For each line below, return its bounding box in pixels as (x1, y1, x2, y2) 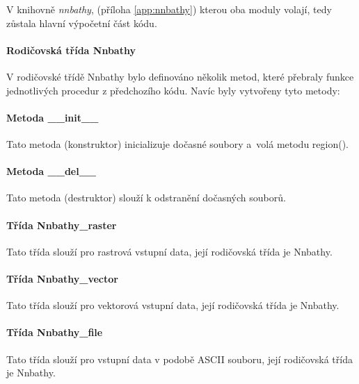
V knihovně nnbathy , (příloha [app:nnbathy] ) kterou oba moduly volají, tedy (6, 2, 332, 16)
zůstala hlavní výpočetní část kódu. (6, 15, 157, 30)
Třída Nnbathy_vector (6, 271, 118, 285)
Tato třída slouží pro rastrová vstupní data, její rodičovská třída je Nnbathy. (6, 244, 333, 258)
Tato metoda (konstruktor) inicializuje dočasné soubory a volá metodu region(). (6, 136, 349, 151)
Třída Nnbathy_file (6, 325, 103, 340)
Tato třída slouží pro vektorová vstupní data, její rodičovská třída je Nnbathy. (6, 298, 340, 312)
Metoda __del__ (6, 164, 97, 178)
